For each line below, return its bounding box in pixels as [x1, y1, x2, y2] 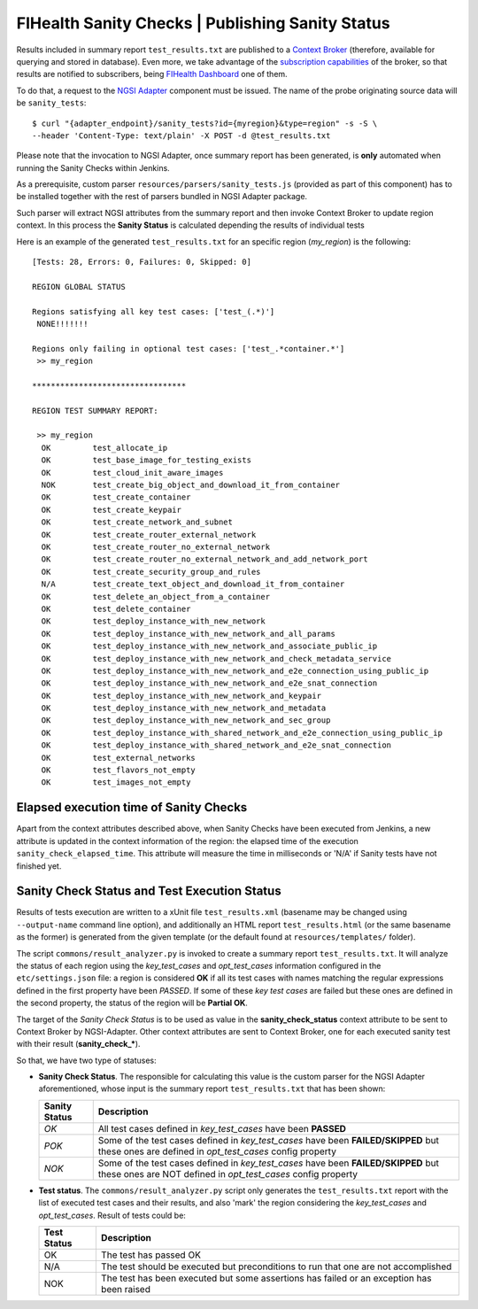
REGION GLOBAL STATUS [32, 282, 126, 291]
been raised [100, 1283, 150, 1296]
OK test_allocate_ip [41, 443, 168, 453]
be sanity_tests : [16, 97, 87, 108]
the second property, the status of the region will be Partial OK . [16, 997, 248, 1009]
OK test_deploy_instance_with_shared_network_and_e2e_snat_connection [41, 740, 392, 750]
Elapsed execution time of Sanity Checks [16, 800, 248, 815]
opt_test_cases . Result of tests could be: [38, 1210, 186, 1220]
